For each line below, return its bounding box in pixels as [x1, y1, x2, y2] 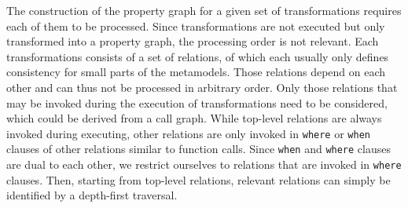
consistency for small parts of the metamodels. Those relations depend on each [6, 64, 386, 80]
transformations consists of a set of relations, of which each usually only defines [6, 48, 389, 64]
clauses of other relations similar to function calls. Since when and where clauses [6, 140, 391, 157]
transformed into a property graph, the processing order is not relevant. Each [6, 33, 379, 49]
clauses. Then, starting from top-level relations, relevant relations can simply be [6, 171, 391, 188]
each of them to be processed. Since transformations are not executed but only [6, 17, 385, 34]
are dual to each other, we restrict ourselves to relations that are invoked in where [6, 156, 402, 173]
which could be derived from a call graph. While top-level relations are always [6, 110, 382, 126]
